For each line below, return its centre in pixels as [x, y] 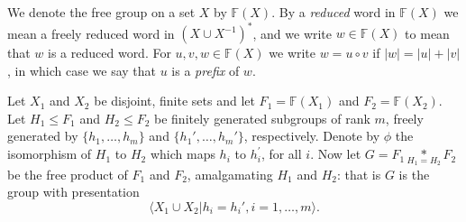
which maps [183, 154]
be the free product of [68, 174]
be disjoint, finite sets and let [174, 101]
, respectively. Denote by [312, 136]
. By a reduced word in [334, 12]
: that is [359, 174]
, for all [281, 154]
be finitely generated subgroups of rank [262, 118]
